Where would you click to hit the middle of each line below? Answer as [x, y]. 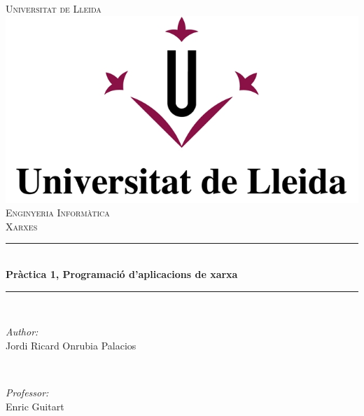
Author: [22, 332]
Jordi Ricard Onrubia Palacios [71, 345]
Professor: [27, 393]
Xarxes [22, 226]
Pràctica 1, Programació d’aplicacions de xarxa [122, 274]
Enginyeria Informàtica [58, 213]
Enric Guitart [35, 406]
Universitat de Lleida [54, 8]
